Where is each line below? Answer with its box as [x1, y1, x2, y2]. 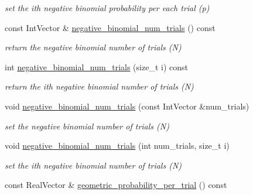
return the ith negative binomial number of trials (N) [5, 80, 194, 93]
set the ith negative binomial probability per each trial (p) [5, 2, 210, 13]
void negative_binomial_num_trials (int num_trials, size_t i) [5, 139, 230, 152]
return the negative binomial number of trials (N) [5, 41, 182, 53]
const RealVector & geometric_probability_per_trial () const [5, 179, 227, 191]
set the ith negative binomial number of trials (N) [5, 159, 182, 171]
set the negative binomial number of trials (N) [5, 119, 169, 132]
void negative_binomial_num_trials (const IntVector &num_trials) [5, 100, 249, 112]
